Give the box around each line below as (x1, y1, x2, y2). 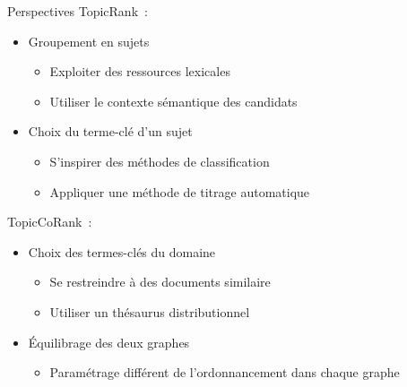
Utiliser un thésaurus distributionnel (49, 302, 250, 321)
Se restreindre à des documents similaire (49, 272, 271, 291)
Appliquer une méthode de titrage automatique (49, 182, 310, 201)
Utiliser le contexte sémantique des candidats (49, 91, 298, 110)
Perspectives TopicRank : (7, 2, 148, 20)
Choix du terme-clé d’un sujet (28, 122, 193, 141)
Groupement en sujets (28, 31, 150, 50)
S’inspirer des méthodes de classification (49, 151, 270, 170)
